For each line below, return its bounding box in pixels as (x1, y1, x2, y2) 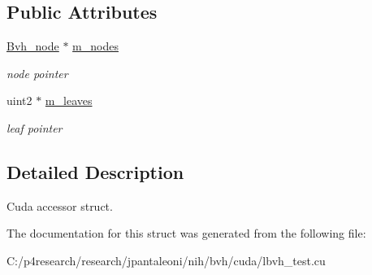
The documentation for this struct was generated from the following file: (6, 225, 366, 242)
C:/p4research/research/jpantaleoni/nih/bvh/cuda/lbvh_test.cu (6, 251, 326, 268)
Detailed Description (6, 159, 184, 184)
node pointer (6, 64, 68, 81)
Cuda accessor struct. (6, 197, 113, 214)
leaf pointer (6, 119, 63, 136)
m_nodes (72, 37, 119, 55)
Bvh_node (6, 37, 59, 55)
